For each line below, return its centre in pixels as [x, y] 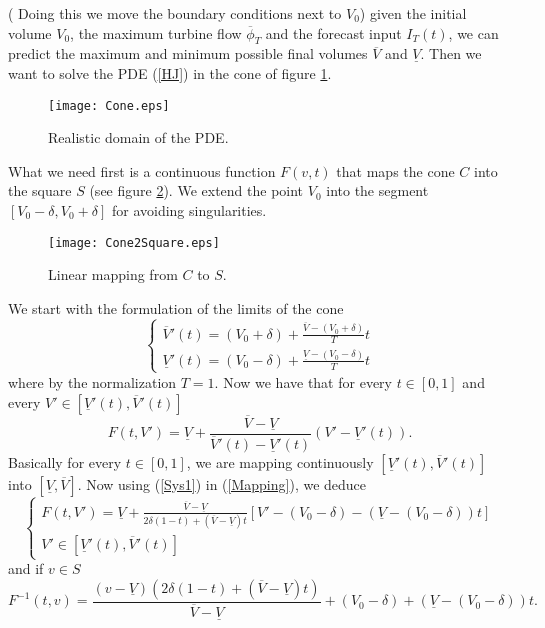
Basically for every [65, 461]
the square [40, 190]
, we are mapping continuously [280, 461]
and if [26, 568]
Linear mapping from [113, 274]
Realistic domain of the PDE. [138, 137]
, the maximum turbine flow [156, 32]
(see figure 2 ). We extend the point [196, 190]
